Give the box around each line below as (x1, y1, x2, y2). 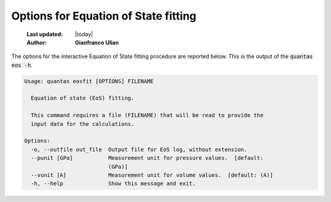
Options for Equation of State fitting (11, 9, 197, 23)
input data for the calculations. (31, 120, 135, 128)
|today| (75, 31, 93, 38)
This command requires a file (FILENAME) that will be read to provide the (31, 112, 264, 119)
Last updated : (26, 31, 63, 38)
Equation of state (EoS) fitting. (31, 95, 135, 102)
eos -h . (11, 61, 33, 68)
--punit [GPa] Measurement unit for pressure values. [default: (31, 154, 264, 162)
